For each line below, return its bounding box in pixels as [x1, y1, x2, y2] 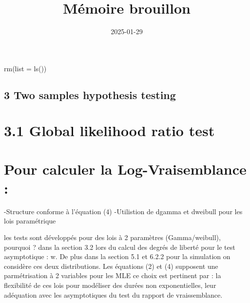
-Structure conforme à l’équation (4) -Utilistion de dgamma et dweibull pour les [4, 206, 243, 216]
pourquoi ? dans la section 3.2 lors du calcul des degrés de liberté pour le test [4, 242, 235, 252]
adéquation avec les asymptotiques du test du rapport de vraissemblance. [4, 289, 223, 300]
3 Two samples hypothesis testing [4, 87, 176, 102]
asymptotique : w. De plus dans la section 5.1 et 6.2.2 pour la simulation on [4, 251, 231, 262]
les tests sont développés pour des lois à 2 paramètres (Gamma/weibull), [4, 232, 221, 242]
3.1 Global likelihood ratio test [4, 121, 215, 141]
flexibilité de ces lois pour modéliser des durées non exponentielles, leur [4, 280, 216, 290]
